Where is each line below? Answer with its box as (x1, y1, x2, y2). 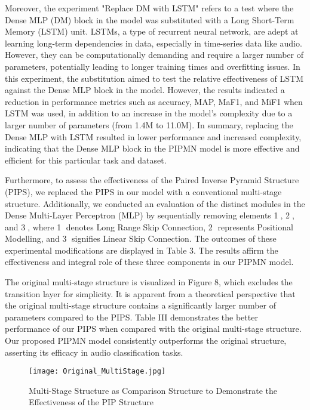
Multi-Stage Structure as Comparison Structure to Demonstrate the (29, 384, 278, 396)
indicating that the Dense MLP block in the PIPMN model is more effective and (5, 142, 300, 155)
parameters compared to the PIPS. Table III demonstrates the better (5, 310, 258, 323)
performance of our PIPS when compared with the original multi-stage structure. (5, 322, 302, 335)
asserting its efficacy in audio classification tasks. (5, 346, 183, 358)
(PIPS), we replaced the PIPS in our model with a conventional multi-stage (5, 185, 282, 198)
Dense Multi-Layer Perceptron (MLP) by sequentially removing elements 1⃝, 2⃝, (5, 209, 294, 221)
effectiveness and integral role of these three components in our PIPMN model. (5, 255, 294, 268)
